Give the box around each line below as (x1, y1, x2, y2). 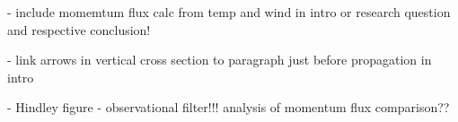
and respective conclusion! (7, 20, 151, 39)
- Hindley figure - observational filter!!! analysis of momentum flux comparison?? (7, 98, 450, 117)
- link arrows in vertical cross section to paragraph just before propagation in (7, 50, 432, 69)
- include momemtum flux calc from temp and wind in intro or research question (7, 3, 451, 21)
